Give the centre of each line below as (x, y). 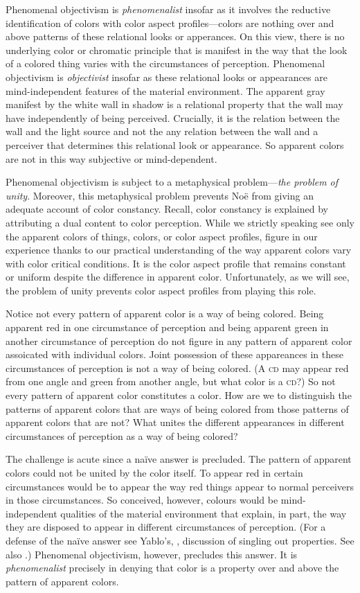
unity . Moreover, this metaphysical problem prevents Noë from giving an (160, 195)
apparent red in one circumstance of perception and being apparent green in (167, 327)
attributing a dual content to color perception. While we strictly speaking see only (180, 222)
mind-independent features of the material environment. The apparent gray (165, 90)
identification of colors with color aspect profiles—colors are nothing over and (170, 23)
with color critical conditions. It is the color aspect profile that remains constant (176, 263)
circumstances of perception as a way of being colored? (122, 435)
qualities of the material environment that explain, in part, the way (204, 513)
